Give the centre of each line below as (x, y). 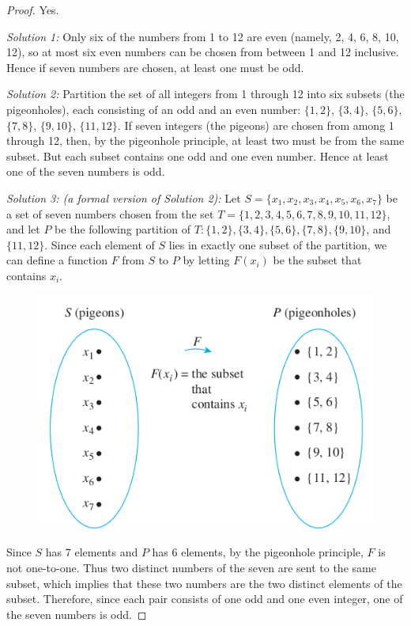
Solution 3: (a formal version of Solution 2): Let (124, 197)
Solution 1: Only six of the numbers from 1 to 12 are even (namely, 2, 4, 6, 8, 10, (203, 36)
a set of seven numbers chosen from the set (110, 213)
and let (23, 229)
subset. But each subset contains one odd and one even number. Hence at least (198, 156)
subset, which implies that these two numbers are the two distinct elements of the (204, 583)
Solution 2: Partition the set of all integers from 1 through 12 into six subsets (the (205, 94)
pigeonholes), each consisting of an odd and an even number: (154, 109)
